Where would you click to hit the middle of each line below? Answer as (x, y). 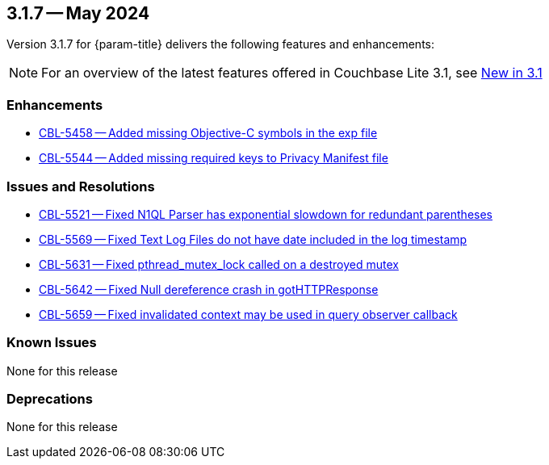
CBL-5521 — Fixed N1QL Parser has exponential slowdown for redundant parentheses (266, 214)
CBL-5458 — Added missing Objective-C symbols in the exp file (208, 133)
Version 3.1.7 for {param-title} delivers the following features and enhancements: (220, 44)
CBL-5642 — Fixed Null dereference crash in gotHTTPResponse (209, 289)
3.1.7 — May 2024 (78, 13)
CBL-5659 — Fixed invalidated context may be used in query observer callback (248, 314)
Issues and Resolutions (81, 186)
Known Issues (52, 343)
